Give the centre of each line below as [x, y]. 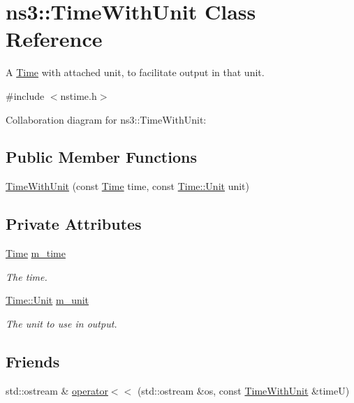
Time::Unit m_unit [47, 300]
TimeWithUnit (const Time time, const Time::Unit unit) [128, 186]
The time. [27, 276]
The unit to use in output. [61, 323]
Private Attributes [74, 224]
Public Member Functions [101, 157]
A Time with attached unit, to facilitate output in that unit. [135, 72]
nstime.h [79, 95]
